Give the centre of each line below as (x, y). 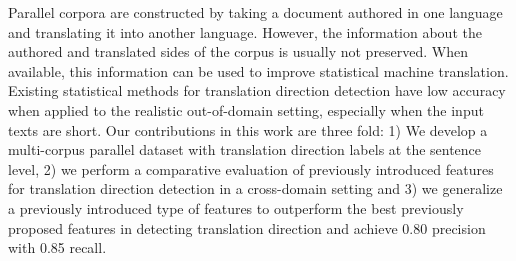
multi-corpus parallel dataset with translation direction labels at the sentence (245, 149)
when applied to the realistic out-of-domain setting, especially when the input (246, 109)
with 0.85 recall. (57, 247)
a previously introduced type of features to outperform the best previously (236, 207)
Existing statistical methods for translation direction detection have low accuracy (257, 90)
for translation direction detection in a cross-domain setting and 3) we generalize (255, 188)
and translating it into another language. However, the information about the (245, 31)
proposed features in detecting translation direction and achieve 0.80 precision (247, 227)
